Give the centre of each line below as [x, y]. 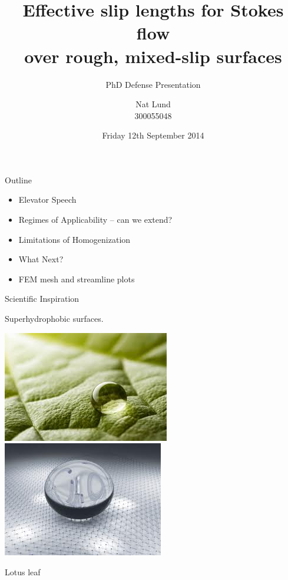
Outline [18, 179]
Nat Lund [153, 104]
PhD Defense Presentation [153, 84]
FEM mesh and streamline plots [77, 279]
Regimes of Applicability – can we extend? [95, 220]
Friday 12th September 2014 [153, 135]
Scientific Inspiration [42, 299]
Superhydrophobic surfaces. [54, 319]
